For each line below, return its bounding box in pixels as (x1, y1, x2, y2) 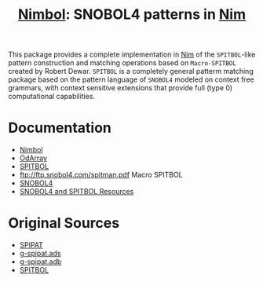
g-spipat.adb (19, 257, 62, 266)
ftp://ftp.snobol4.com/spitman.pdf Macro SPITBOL (19, 170, 183, 180)
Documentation (8, 119, 112, 137)
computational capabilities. (8, 92, 96, 101)
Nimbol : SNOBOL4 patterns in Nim (18, 5, 246, 24)
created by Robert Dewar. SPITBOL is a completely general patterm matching (8, 67, 254, 76)
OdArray (19, 153, 48, 163)
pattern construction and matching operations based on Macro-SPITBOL (8, 58, 237, 68)
